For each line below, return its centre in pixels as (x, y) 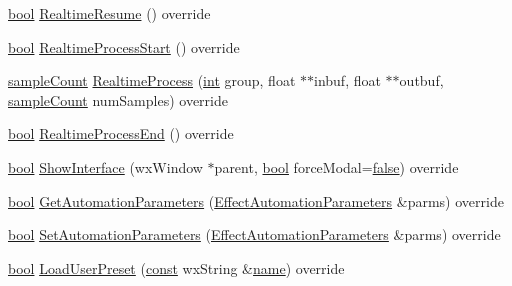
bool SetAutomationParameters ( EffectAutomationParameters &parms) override (254, 234)
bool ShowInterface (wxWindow (105, 166)
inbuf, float (347, 80)
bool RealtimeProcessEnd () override (121, 133)
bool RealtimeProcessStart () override (124, 46)
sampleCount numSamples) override (118, 99)
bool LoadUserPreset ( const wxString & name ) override (176, 267)
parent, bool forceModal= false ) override (336, 166)
